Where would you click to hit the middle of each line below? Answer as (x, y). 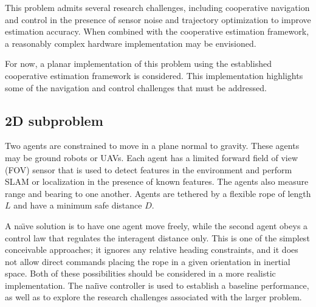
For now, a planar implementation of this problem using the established (138, 64)
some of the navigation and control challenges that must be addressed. (136, 87)
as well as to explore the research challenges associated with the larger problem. (153, 297)
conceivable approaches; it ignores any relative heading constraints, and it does (152, 250)
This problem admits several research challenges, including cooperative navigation (157, 7)
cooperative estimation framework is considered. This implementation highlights (154, 75)
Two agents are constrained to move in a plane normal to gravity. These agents (152, 146)
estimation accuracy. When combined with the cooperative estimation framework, (157, 31)
